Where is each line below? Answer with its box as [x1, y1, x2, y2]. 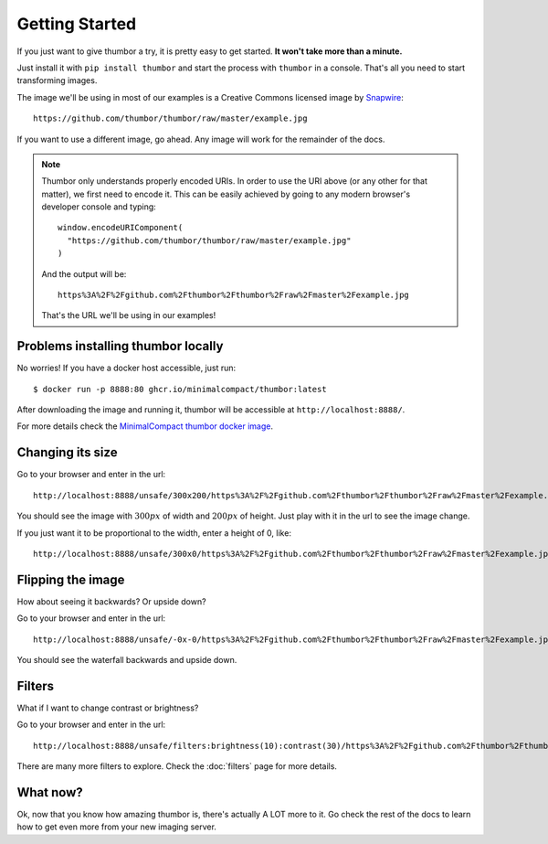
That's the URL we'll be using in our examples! [41, 310, 216, 321]
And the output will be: [41, 268, 127, 279]
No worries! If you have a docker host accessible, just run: [16, 362, 237, 374]
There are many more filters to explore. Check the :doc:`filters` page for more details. [16, 761, 338, 772]
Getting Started [16, 14, 137, 34]
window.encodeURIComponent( [58, 222, 184, 233]
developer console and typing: [41, 201, 157, 212]
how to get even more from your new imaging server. [16, 821, 216, 832]
